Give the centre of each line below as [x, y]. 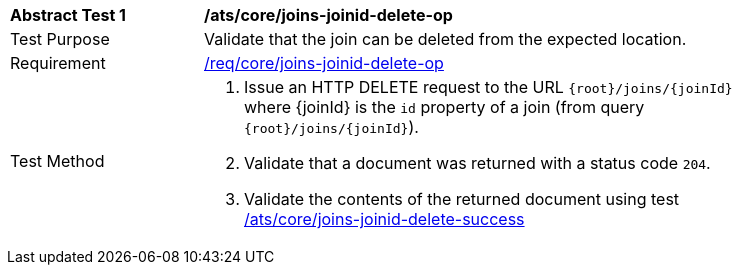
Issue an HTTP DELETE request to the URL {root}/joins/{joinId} [488, 87]
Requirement [58, 63]
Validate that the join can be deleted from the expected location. [445, 39]
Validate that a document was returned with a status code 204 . [477, 163]
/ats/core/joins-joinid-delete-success [384, 219]
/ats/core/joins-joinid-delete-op [328, 15]
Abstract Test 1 [68, 15]
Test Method [57, 161]
